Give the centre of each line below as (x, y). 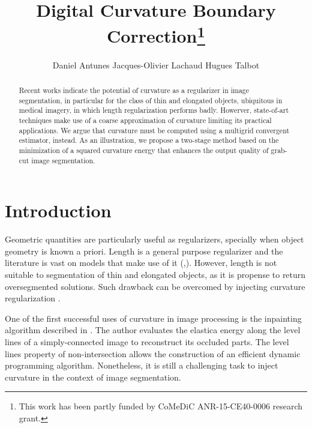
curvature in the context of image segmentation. (93, 377)
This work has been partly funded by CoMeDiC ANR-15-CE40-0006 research (161, 406)
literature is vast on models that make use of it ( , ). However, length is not (141, 263)
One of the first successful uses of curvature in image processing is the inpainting (153, 318)
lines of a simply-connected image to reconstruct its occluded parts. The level (147, 341)
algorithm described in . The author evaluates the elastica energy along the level (153, 330)
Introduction (58, 210)
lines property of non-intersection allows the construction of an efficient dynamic (153, 353)
